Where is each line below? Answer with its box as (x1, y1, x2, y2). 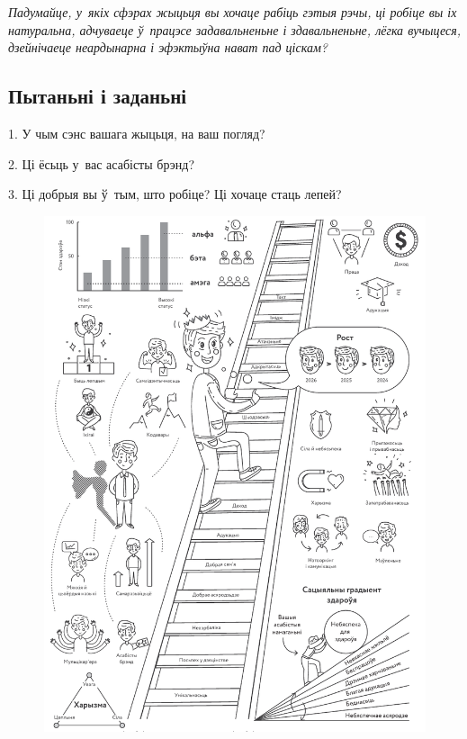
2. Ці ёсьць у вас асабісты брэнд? (8, 154, 195, 173)
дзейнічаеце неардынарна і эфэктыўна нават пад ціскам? (8, 38, 328, 57)
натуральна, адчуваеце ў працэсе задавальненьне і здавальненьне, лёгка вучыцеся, (8, 20, 461, 39)
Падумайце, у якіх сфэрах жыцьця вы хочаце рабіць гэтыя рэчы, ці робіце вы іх (8, 3, 457, 21)
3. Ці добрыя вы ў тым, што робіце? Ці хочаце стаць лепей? (8, 185, 342, 203)
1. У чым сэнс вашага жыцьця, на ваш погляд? (8, 123, 265, 142)
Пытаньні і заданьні (8, 82, 187, 110)
